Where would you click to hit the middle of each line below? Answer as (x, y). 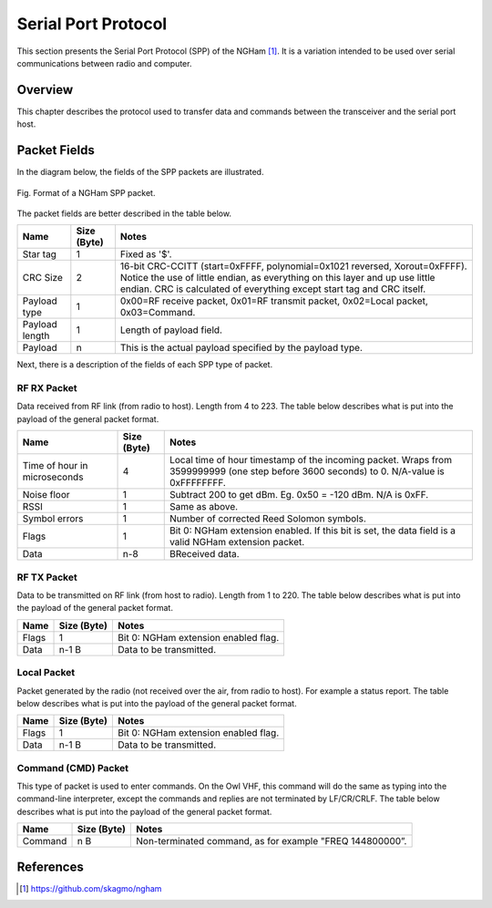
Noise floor (46, 495)
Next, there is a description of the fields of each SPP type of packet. (145, 365)
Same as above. (204, 507)
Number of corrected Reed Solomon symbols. (267, 519)
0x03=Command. (158, 313)
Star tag (39, 254)
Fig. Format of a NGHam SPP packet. (86, 192)
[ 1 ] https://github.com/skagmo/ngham (91, 888)
